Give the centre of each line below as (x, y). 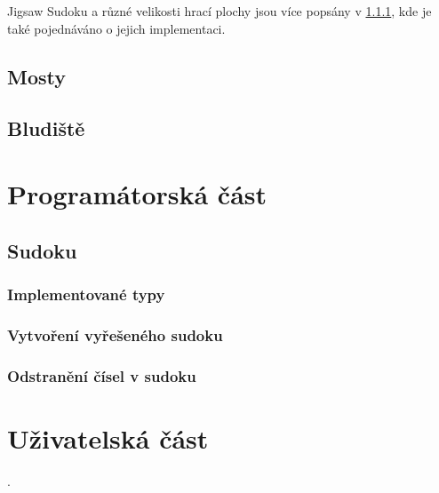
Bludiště (46, 128)
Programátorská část (137, 193)
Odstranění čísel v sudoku (102, 375)
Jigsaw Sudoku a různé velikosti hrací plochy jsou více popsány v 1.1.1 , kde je (219, 11)
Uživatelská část (108, 437)
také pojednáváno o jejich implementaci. (116, 28)
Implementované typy (86, 294)
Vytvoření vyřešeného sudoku (115, 334)
